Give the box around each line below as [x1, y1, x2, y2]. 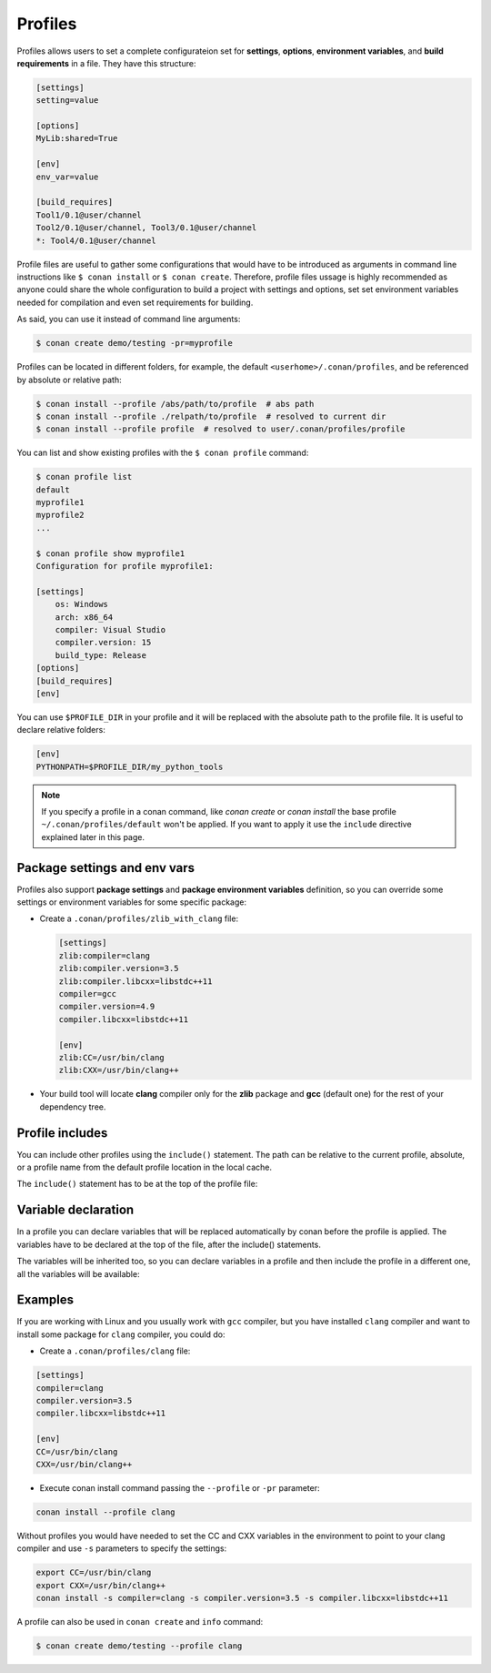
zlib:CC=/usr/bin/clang [58, 1052, 165, 1062]
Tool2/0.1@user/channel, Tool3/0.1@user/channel [35, 223, 257, 233]
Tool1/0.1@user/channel [35, 209, 143, 220]
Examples [16, 1293, 75, 1308]
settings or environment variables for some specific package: [16, 897, 247, 907]
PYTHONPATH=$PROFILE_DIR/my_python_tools [35, 761, 224, 772]
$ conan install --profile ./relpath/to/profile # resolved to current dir [35, 411, 386, 421]
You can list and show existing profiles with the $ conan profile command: [16, 447, 309, 459]
